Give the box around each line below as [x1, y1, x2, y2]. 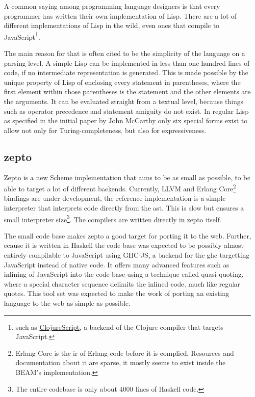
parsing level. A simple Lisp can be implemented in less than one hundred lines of [4, 57, 250, 68]
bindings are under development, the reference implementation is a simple [4, 193, 226, 203]
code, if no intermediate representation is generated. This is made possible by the [4, 67, 248, 78]
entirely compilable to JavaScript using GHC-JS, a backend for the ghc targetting [4, 250, 250, 260]
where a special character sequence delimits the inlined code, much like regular [4, 278, 240, 289]
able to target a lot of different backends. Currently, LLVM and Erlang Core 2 [4, 182, 236, 193]
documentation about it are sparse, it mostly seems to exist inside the [15, 357, 226, 368]
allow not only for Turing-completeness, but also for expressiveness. [4, 125, 206, 135]
